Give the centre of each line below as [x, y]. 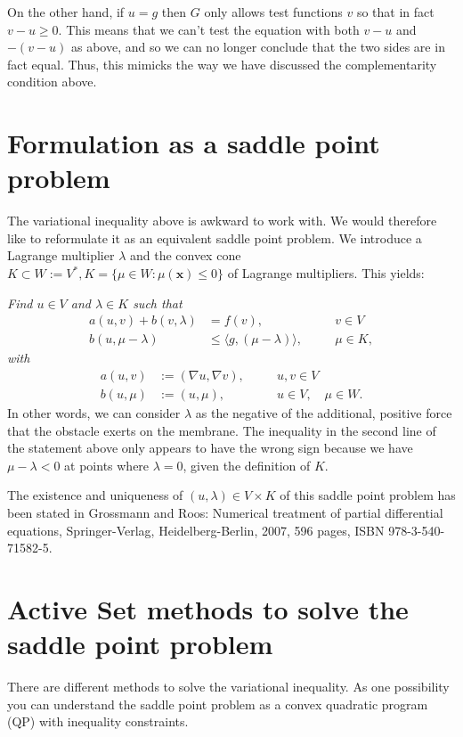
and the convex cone [185, 255]
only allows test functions [273, 12]
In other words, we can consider [94, 412]
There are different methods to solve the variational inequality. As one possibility [228, 687]
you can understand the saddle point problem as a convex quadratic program [218, 704]
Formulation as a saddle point [194, 143]
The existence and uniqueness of [95, 495]
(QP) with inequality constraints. [98, 721]
